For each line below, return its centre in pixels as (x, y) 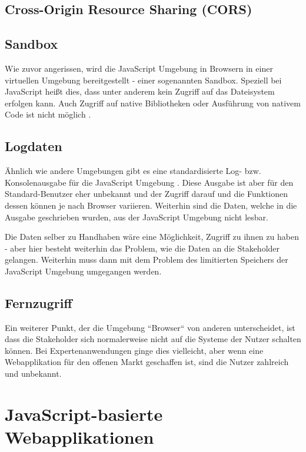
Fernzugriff (39, 302)
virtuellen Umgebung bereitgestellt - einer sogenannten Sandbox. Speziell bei (143, 80)
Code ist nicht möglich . (48, 114)
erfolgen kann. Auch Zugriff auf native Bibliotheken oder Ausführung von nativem (153, 103)
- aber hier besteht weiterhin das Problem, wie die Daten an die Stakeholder (142, 248)
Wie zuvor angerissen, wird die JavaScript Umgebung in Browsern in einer (139, 68)
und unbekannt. (33, 374)
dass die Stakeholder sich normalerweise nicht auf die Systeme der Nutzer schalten (153, 339)
